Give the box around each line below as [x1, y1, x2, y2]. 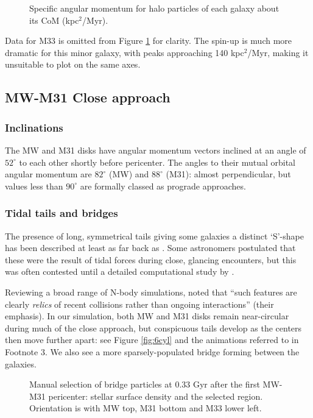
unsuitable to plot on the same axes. [5, 58, 141, 71]
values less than [5, 179, 63, 192]
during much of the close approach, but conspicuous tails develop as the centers [5, 321, 302, 334]
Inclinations [5, 119, 63, 135]
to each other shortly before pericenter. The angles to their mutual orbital [19, 155, 295, 168]
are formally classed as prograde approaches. [80, 179, 246, 192]
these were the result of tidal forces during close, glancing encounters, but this [5, 253, 297, 266]
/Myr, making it [247, 46, 309, 58]
